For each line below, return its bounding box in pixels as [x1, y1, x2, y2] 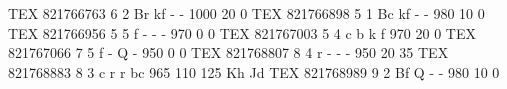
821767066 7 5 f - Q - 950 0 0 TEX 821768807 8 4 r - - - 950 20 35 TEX [8, 42, 449, 63]
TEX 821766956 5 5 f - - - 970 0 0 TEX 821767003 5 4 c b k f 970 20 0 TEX [8, 22, 476, 43]
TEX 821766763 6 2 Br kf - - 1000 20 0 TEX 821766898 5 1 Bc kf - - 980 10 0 [8, 3, 485, 23]
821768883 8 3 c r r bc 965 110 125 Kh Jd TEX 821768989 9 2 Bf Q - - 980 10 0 [8, 61, 500, 82]
